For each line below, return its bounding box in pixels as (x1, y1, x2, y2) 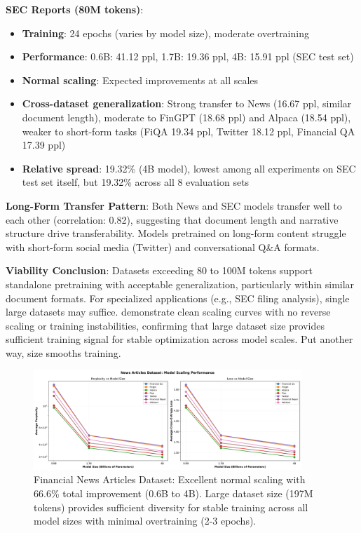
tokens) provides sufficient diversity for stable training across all (34, 499, 308, 514)
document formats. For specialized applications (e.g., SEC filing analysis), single (6, 290, 350, 305)
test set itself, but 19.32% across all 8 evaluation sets (22, 175, 250, 189)
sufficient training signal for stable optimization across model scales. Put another (6, 332, 353, 346)
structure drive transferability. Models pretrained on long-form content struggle (6, 226, 346, 241)
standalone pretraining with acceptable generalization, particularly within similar (6, 276, 355, 291)
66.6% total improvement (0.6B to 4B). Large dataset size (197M (34, 486, 313, 500)
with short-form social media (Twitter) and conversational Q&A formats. (6, 239, 320, 254)
